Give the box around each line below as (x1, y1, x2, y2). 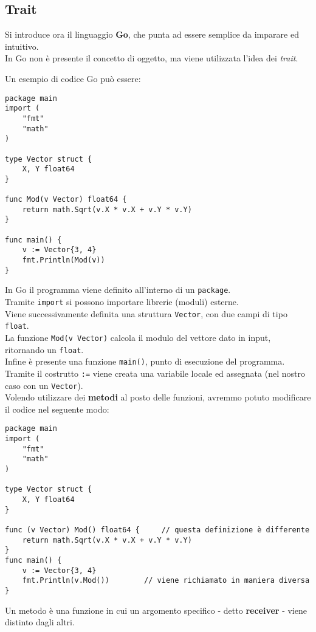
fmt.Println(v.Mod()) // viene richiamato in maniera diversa (22, 576, 310, 585)
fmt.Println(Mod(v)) (22, 256, 105, 265)
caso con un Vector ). (5, 379, 83, 391)
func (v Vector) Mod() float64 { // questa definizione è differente (5, 526, 310, 535)
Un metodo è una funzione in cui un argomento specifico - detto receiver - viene (5, 603, 307, 616)
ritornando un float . (5, 343, 84, 355)
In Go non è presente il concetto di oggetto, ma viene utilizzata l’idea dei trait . (5, 52, 298, 64)
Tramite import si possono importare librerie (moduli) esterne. (5, 295, 239, 308)
